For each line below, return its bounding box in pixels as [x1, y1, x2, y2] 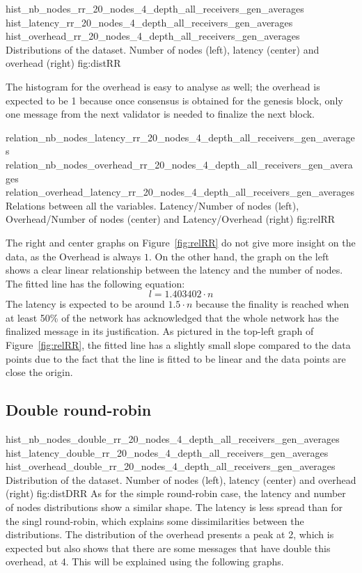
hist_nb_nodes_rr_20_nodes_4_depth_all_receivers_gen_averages [6, 1, 304, 15]
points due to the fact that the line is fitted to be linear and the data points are [6, 351, 346, 366]
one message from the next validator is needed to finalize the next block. [6, 107, 315, 121]
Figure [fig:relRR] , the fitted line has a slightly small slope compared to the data [6, 338, 351, 352]
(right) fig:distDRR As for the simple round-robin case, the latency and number [6, 486, 346, 501]
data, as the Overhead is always [6, 249, 141, 263]
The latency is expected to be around [6, 297, 165, 311]
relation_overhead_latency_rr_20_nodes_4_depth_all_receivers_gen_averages [6, 185, 355, 199]
